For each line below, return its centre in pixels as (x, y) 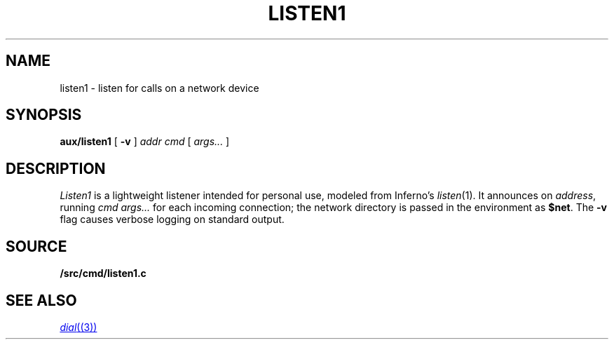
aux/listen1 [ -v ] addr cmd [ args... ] (145, 142)
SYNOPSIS (44, 115)
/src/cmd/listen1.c (103, 273)
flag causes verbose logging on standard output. (172, 219)
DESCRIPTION (56, 168)
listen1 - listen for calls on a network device (159, 88)
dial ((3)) (79, 327)
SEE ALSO (41, 300)
